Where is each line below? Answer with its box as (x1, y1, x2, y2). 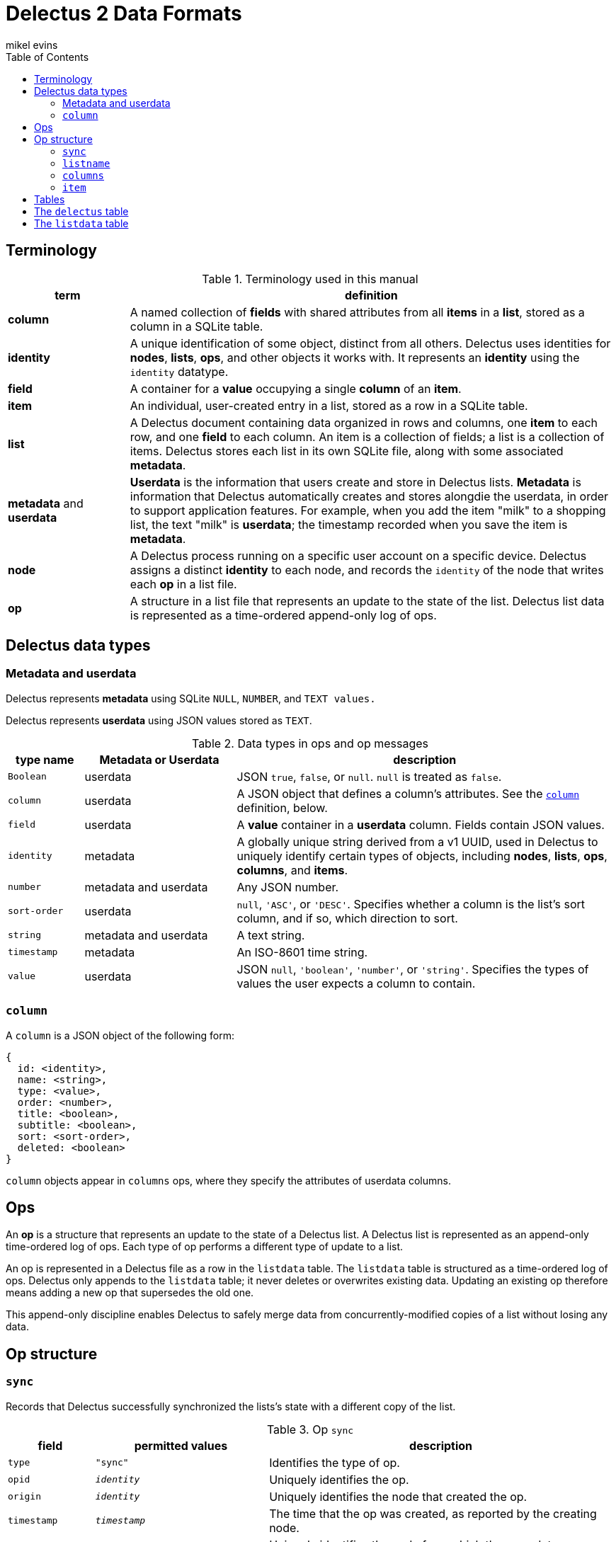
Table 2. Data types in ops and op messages (191, 736, 429, 750)
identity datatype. (130, 364, 229, 379)
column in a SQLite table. (130, 319, 263, 333)
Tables (34, 193, 65, 205)
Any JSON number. (236, 879, 339, 894)
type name (15, 752, 74, 767)
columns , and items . (236, 862, 348, 877)
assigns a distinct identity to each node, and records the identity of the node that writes (130, 562, 604, 577)
